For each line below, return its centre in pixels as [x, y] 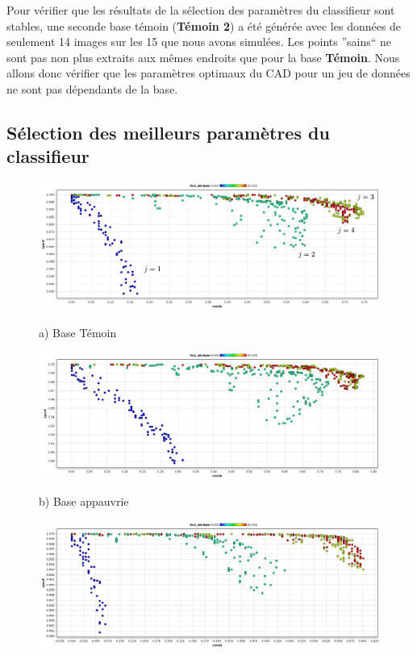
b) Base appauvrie [84, 501]
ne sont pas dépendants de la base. [92, 88]
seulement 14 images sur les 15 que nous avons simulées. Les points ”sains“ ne [199, 42]
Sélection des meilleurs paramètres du [168, 132]
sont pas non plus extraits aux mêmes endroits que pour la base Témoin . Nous [203, 57]
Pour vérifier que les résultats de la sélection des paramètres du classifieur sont [201, 10]
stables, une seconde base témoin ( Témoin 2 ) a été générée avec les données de [204, 25]
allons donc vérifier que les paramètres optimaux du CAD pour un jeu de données [208, 73]
